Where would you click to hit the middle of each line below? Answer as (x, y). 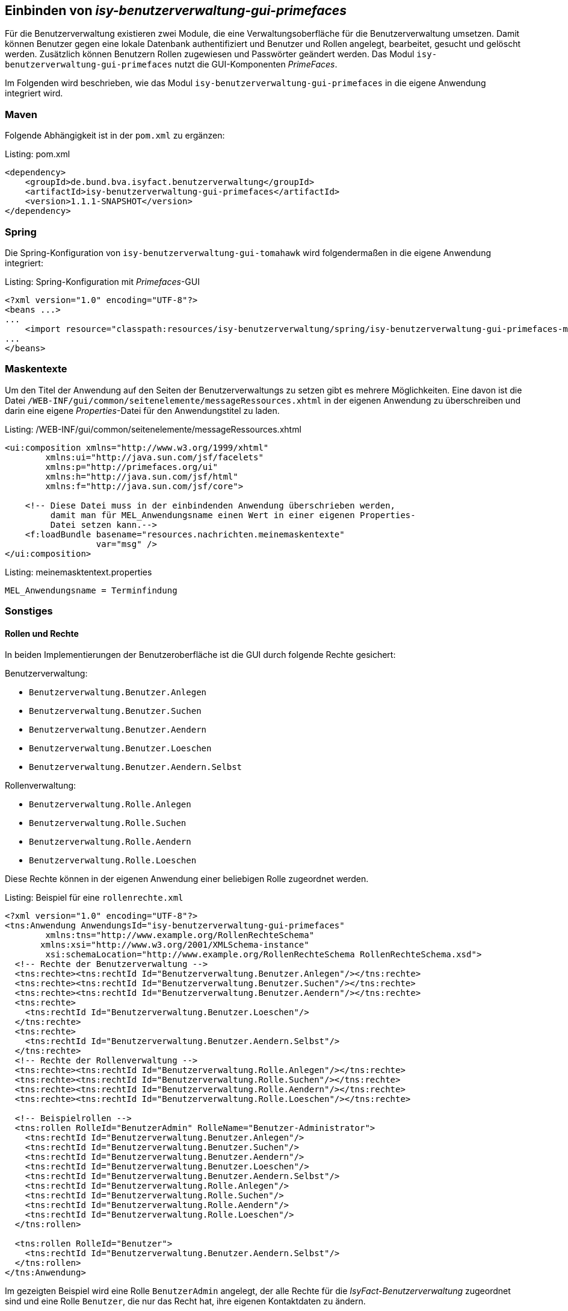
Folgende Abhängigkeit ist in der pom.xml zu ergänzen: (115, 136)
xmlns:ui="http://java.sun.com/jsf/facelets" (154, 457)
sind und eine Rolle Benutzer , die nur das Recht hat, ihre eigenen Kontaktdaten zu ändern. (185, 1301)
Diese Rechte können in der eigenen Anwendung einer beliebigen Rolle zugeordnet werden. (187, 879)
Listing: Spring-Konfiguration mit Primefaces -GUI (102, 281)
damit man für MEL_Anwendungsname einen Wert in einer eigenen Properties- (233, 515)
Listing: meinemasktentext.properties (79, 572)
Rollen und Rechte (42, 633)
